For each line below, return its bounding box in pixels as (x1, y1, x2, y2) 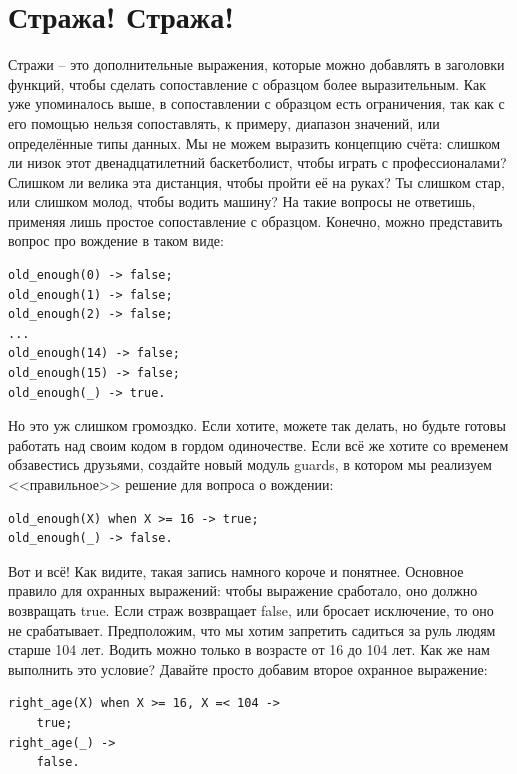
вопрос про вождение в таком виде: (8, 230, 224, 251)
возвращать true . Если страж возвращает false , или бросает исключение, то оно (8, 599, 494, 620)
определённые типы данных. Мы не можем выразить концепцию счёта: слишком (8, 132, 501, 153)
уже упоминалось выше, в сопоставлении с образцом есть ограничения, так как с (8, 93, 505, 114)
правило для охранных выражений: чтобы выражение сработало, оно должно (8, 580, 478, 601)
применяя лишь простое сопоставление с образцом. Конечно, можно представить (8, 210, 503, 231)
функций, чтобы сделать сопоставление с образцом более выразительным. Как (8, 73, 486, 94)
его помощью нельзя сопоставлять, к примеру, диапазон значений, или (8, 112, 440, 133)
